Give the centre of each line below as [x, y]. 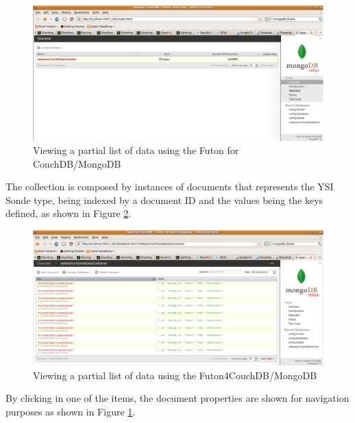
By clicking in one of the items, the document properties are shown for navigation [177, 398]
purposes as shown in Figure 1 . [71, 411]
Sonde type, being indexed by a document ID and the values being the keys [164, 200]
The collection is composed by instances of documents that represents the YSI [170, 187]
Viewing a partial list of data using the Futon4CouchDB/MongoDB [175, 375]
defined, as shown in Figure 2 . [69, 213]
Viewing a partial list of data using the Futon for [136, 150]
